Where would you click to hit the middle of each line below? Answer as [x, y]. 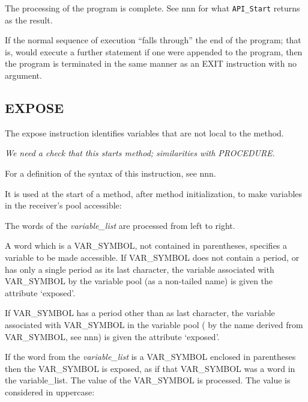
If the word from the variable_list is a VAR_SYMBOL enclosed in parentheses [150, 357]
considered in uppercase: [50, 391]
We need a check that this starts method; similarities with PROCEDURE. [140, 153]
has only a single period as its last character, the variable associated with [140, 269]
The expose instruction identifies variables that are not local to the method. [144, 132]
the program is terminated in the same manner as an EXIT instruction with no [151, 63]
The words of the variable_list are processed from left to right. [120, 225]
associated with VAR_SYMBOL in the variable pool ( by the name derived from [154, 324]
